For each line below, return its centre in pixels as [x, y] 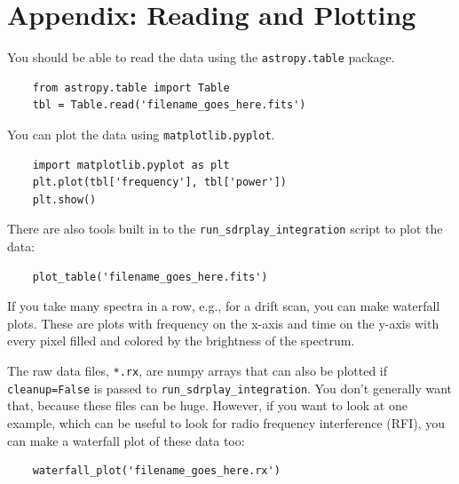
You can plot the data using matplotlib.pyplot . [141, 134]
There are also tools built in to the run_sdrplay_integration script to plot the [225, 229]
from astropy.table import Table [131, 87]
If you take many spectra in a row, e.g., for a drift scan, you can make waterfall [224, 306]
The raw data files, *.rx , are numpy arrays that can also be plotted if [198, 371]
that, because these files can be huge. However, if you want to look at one [207, 405]
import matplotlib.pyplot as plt [131, 165]
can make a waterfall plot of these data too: [126, 440]
